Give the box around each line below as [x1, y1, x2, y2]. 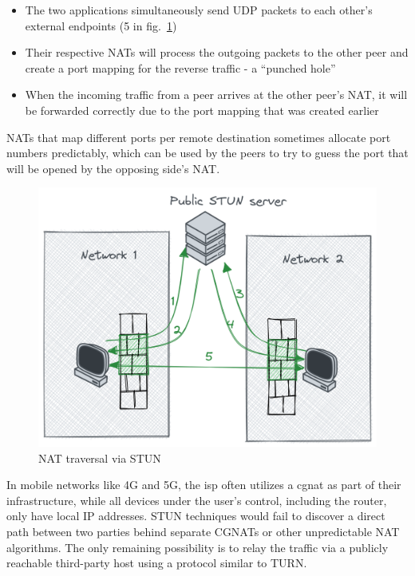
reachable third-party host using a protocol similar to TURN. [6, 554, 307, 571]
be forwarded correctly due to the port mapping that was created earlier [25, 101, 379, 118]
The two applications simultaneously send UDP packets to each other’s [25, 2, 373, 18]
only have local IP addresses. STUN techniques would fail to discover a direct [6, 507, 385, 524]
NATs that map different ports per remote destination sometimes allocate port [6, 128, 391, 145]
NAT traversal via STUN [38, 449, 161, 466]
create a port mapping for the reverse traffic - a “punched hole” [25, 59, 336, 76]
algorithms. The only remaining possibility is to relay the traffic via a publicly [6, 539, 389, 555]
